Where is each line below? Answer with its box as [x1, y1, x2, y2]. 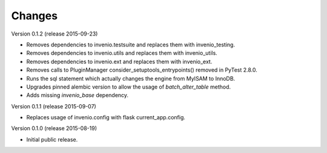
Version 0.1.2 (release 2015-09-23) [11, 30, 98, 37]
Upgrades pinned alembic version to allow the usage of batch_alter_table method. [26, 83, 231, 90]
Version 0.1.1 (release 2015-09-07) [11, 102, 96, 110]
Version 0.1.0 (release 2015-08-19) [11, 125, 97, 132]
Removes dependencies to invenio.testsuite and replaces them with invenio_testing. [26, 41, 236, 48]
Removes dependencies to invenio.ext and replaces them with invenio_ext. [26, 58, 213, 65]
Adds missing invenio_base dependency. [26, 92, 129, 99]
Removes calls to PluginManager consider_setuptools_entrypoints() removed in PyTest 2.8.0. [26, 66, 257, 73]
